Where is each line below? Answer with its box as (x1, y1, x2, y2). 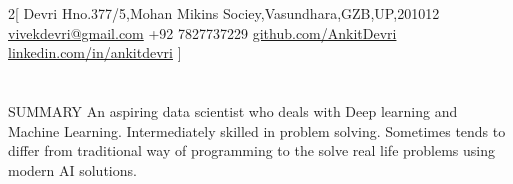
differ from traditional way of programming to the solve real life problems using (8, 140, 496, 161)
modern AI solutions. (8, 159, 137, 180)
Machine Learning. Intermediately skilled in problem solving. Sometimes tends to (8, 120, 506, 141)
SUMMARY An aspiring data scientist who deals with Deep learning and (8, 100, 458, 121)
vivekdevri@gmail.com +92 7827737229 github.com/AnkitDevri (8, 22, 397, 43)
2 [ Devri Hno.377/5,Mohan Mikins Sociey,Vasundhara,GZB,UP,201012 (8, 3, 440, 23)
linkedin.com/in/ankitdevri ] (8, 42, 182, 63)
